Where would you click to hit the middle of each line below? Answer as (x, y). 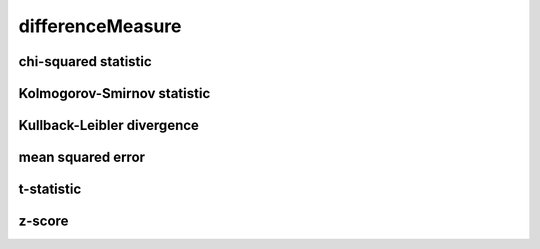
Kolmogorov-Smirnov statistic (114, 93)
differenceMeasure (100, 26)
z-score (43, 221)
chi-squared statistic (85, 61)
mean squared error (81, 157)
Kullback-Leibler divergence (109, 125)
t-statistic (50, 189)
